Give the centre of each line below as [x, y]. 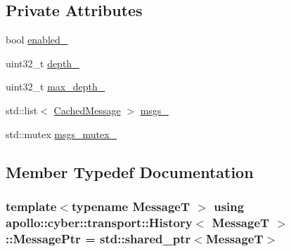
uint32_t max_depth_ [56, 87]
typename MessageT [131, 206]
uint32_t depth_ [43, 63]
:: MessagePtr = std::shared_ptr [98, 238]
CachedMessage [87, 110]
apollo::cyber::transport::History [99, 222]
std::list [22, 110]
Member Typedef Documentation [130, 171]
